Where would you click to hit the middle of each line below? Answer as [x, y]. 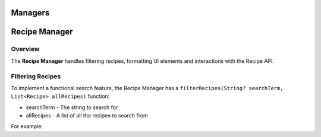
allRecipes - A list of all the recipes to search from [87, 116]
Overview [25, 49]
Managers [30, 13]
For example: [27, 126]
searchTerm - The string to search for [72, 107]
